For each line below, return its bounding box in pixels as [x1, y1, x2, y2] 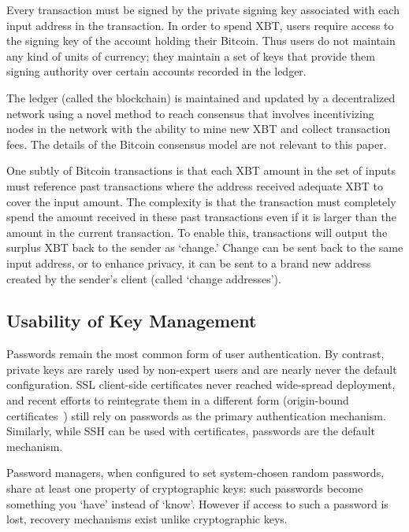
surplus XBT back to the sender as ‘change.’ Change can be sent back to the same [6, 239, 403, 256]
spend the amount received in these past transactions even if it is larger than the [6, 209, 396, 225]
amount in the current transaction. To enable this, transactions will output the [6, 224, 388, 240]
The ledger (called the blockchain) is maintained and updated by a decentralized [6, 89, 396, 105]
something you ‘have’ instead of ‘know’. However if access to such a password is [6, 495, 389, 512]
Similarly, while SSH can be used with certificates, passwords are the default [6, 423, 375, 439]
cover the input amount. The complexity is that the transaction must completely [6, 193, 396, 209]
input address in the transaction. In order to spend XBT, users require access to [6, 17, 394, 33]
